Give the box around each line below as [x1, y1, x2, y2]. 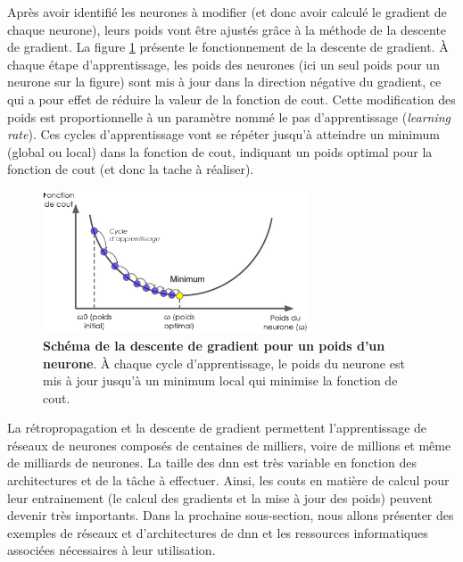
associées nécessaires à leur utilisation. [7, 541, 216, 559]
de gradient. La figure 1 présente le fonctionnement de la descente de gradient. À [7, 37, 449, 56]
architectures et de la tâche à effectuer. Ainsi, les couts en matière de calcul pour [7, 471, 450, 490]
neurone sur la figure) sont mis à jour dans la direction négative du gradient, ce [7, 72, 442, 91]
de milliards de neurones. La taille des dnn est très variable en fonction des [7, 453, 417, 472]
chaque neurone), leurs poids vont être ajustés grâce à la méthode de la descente [7, 20, 447, 38]
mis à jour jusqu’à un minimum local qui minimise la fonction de [43, 371, 398, 390]
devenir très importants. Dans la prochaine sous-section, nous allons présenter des [7, 506, 454, 525]
